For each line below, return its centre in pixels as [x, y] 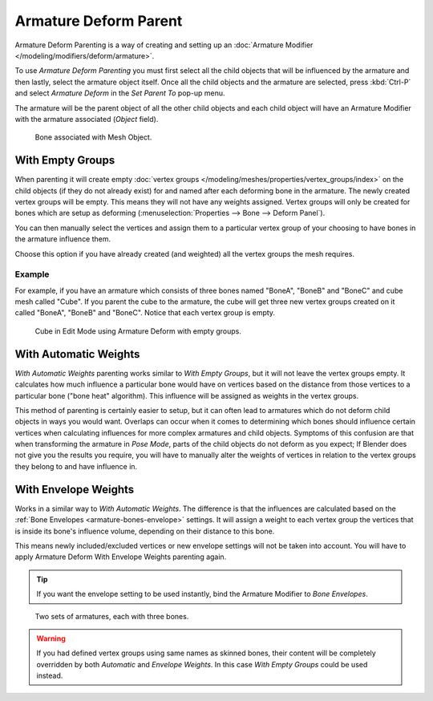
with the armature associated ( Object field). [87, 119]
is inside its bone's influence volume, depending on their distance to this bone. [145, 531]
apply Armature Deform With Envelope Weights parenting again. [121, 557]
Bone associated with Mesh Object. [93, 137]
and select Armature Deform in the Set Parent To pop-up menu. [120, 93]
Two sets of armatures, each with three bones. [112, 616]
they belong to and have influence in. [76, 466]
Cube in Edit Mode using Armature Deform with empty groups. [138, 331]
